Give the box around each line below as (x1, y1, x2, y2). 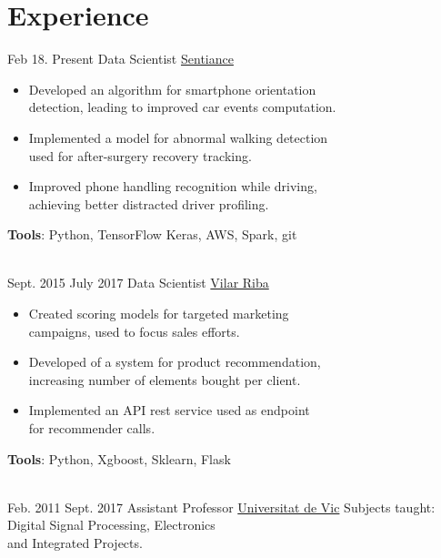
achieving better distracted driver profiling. (28, 194, 269, 213)
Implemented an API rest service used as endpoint (28, 401, 310, 420)
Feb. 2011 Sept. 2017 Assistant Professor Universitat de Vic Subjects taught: (7, 497, 436, 516)
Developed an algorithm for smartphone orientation (28, 79, 316, 98)
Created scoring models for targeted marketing (28, 304, 289, 323)
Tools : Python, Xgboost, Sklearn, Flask (7, 449, 231, 468)
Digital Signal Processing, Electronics (7, 515, 215, 534)
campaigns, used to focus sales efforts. (28, 321, 240, 340)
